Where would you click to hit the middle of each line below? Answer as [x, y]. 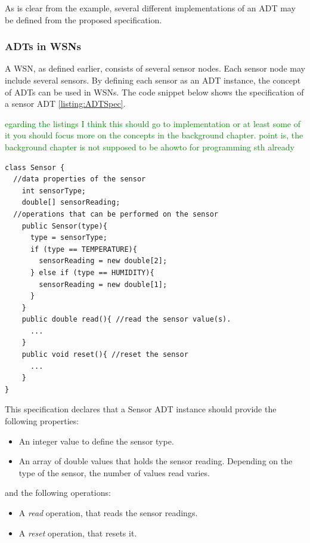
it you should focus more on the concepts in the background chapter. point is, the [154, 135]
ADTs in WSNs [43, 46]
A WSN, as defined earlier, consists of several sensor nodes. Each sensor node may [155, 68]
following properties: [42, 421]
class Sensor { [35, 167]
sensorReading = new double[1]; [103, 284]
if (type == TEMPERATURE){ [83, 249]
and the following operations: [58, 493]
